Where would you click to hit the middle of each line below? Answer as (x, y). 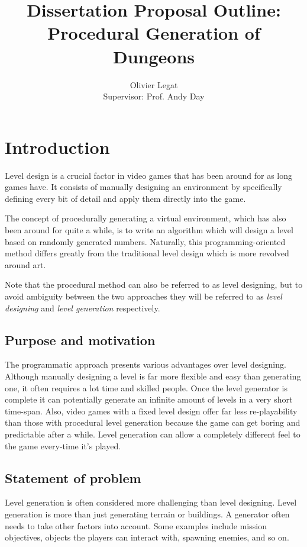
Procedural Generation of (154, 33)
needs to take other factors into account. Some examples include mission (136, 525)
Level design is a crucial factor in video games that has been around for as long (149, 175)
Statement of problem (73, 477)
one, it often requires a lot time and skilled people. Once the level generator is (146, 387)
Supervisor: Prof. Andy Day (154, 96)
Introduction (57, 147)
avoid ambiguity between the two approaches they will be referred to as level (143, 296)
